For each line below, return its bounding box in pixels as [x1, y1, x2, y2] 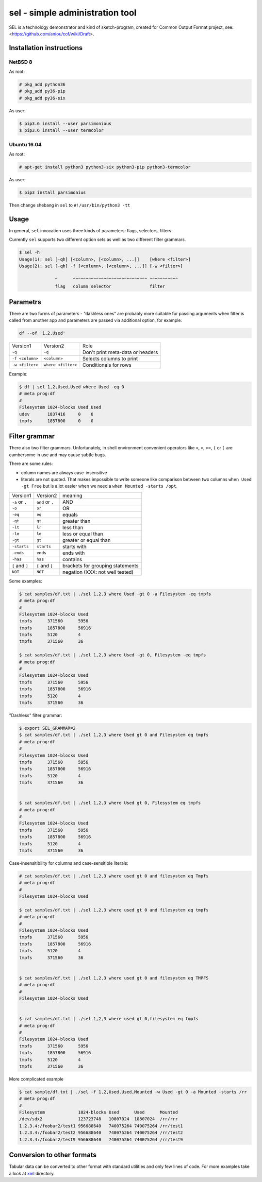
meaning [62, 492, 82, 499]
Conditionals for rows [82, 361, 131, 368]
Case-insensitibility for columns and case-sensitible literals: [9, 860, 129, 866]
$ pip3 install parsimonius [19, 189, 86, 195]
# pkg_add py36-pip [19, 88, 65, 94]
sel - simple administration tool [9, 7, 137, 18]
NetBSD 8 [9, 58, 33, 65]
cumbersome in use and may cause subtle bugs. [9, 452, 106, 458]
